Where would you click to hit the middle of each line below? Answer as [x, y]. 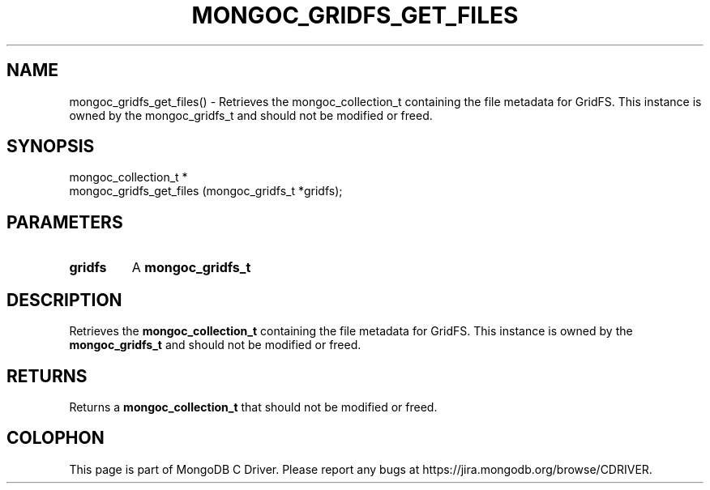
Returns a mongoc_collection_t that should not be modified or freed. [253, 407]
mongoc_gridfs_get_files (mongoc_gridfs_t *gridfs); [206, 191]
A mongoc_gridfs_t [191, 268]
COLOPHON [56, 438]
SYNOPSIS [51, 147]
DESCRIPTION [64, 300]
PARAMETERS [65, 222]
